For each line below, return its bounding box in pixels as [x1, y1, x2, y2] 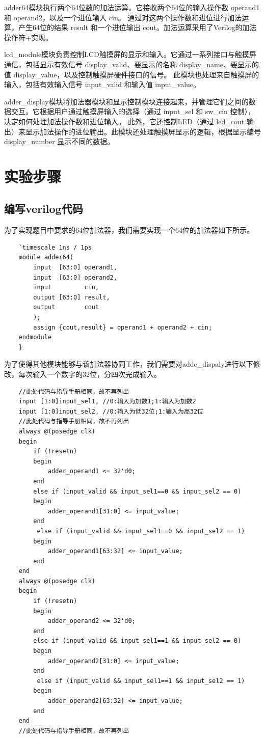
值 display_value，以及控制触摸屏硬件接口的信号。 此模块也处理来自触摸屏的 [4, 69, 259, 79]
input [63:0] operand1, [33, 264, 117, 271]
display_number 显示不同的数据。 [4, 136, 115, 147]
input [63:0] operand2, [33, 274, 117, 281]
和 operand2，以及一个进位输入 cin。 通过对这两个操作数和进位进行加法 [4, 12, 242, 22]
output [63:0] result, [33, 293, 110, 301]
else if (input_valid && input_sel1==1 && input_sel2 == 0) [33, 637, 242, 645]
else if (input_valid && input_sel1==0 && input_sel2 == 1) [37, 527, 245, 535]
